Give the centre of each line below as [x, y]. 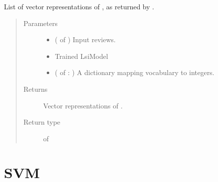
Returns [35, 89]
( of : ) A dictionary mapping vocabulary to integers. [135, 72]
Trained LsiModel [81, 56]
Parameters [40, 23]
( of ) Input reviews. [85, 39]
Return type [42, 122]
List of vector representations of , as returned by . [79, 6]
